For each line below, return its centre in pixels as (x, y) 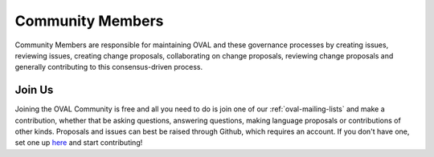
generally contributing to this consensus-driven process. (109, 67)
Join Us (34, 90)
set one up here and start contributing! (79, 143)
